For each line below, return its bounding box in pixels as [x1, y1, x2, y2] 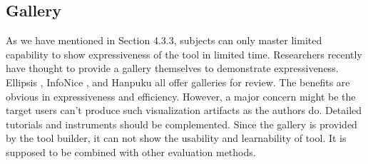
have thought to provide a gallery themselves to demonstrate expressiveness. [6, 61, 339, 76]
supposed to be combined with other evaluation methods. [6, 144, 256, 159]
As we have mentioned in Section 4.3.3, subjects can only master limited [6, 33, 322, 48]
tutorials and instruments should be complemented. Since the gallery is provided [6, 116, 357, 131]
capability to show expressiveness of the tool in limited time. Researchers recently [6, 46, 362, 61]
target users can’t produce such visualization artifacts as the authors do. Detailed [6, 103, 362, 118]
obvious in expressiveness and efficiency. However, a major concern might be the [6, 88, 356, 103]
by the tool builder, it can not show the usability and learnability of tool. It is [6, 130, 347, 145]
